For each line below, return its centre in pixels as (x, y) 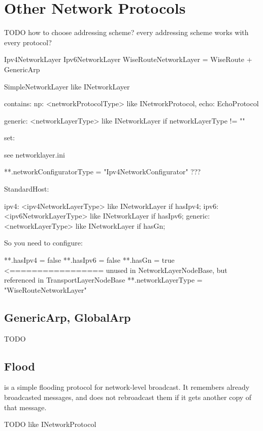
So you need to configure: (43, 243)
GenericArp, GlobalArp (68, 317)
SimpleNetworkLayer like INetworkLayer (67, 86)
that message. (25, 407)
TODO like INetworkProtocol (50, 424)
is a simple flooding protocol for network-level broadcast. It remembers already (127, 387)
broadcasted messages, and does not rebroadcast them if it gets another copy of (128, 397)
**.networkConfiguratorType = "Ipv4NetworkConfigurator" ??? (103, 172)
